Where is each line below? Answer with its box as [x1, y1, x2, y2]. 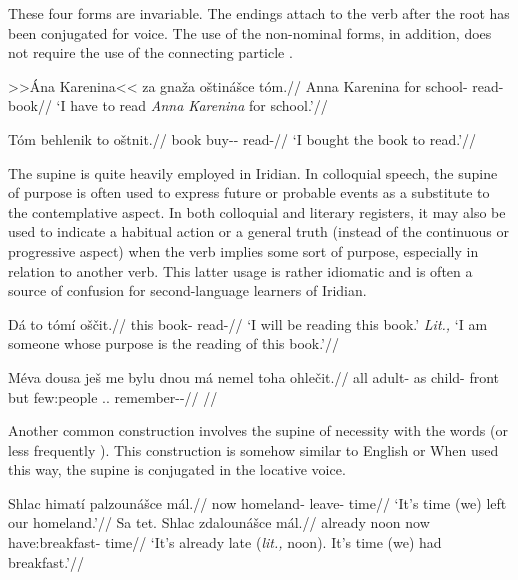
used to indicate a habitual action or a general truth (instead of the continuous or [8, 221, 509, 242]
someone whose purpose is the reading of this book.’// [8, 333, 340, 354]
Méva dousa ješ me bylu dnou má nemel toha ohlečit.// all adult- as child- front [8, 366, 500, 387]
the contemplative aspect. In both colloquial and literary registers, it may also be [8, 201, 506, 222]
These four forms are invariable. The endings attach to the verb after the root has [8, 3, 510, 23]
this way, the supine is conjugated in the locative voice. [8, 459, 346, 480]
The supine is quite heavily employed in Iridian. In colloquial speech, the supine [8, 162, 498, 183]
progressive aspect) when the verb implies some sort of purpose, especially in [8, 240, 479, 261]
